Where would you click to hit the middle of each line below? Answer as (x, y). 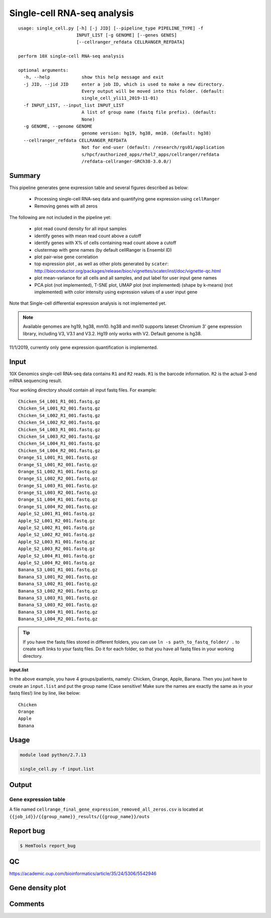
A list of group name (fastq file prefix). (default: (149, 112)
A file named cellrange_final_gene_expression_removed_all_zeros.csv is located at (106, 809)
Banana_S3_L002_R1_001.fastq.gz (58, 584)
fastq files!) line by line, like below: (45, 693)
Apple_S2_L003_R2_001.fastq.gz (57, 549)
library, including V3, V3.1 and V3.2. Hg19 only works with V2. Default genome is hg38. (112, 333)
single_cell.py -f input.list (57, 769)
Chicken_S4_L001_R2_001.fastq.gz (59, 408)
